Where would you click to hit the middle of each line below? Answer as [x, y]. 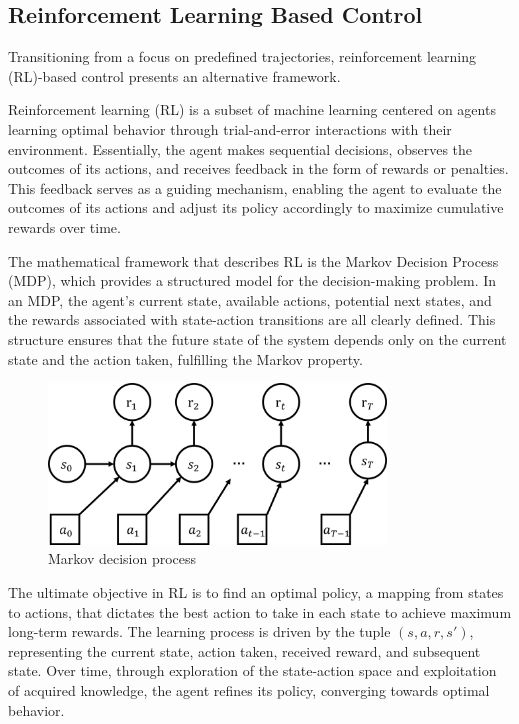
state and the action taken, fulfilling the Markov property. [185, 358]
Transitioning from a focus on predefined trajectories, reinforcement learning [242, 56]
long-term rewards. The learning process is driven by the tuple [199, 631]
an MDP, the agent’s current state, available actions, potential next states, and [250, 299]
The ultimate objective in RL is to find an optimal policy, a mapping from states [256, 591]
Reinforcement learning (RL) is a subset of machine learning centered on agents [252, 109]
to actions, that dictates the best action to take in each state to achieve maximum [260, 611]
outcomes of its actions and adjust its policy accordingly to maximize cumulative [256, 207]
